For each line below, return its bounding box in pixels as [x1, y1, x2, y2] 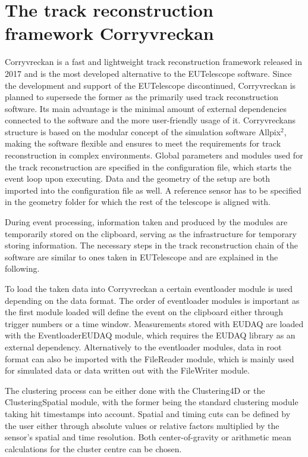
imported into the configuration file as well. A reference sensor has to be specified [5, 184, 301, 196]
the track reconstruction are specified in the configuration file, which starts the [5, 160, 291, 173]
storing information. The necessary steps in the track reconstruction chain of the [5, 239, 298, 251]
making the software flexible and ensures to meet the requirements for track [5, 137, 281, 150]
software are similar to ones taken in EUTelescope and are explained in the [5, 250, 278, 263]
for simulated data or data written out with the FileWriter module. [5, 364, 250, 377]
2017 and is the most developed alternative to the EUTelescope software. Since [5, 67, 292, 79]
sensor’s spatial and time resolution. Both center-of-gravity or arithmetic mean [5, 431, 291, 443]
